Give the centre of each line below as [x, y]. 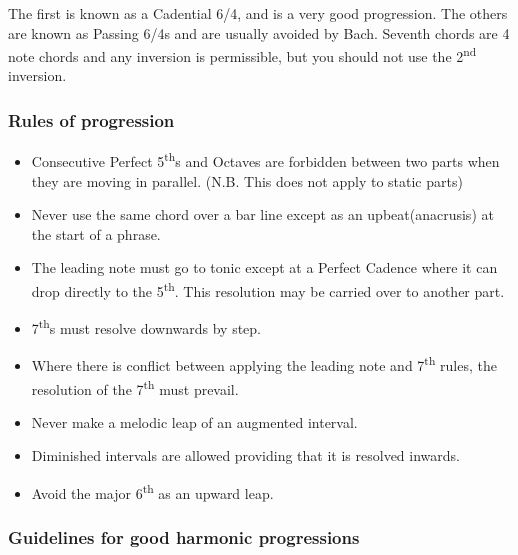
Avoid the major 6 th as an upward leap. [152, 491]
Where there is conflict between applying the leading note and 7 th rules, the [264, 364]
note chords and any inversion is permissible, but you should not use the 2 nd [242, 54]
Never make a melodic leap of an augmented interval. [194, 421]
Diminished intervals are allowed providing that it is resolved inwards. [245, 455]
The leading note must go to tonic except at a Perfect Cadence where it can [264, 267]
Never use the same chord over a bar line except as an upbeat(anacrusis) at [262, 214]
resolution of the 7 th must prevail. [135, 387]
